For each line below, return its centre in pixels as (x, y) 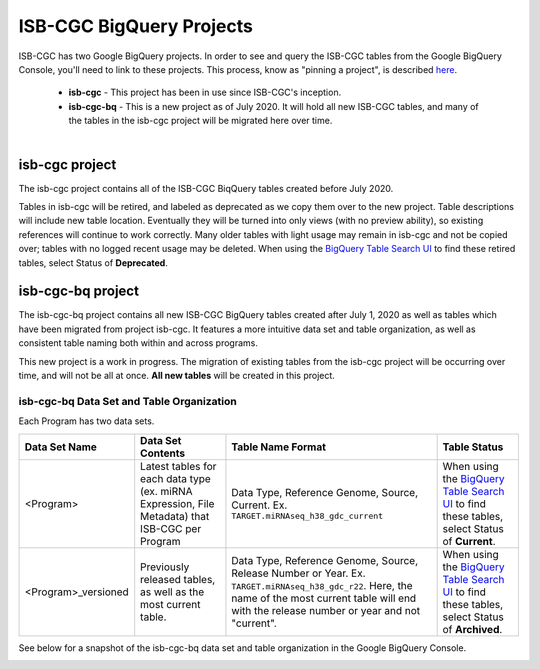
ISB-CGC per (171, 528)
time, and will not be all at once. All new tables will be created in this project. (176, 376)
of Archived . (472, 629)
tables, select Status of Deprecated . (93, 262)
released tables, (178, 579)
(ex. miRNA (167, 491)
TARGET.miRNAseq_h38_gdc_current (307, 516)
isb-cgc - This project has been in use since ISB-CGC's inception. (205, 92)
